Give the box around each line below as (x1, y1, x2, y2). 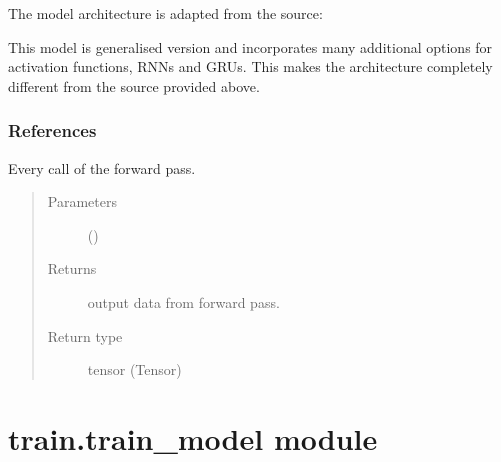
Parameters (47, 191, 117, 212)
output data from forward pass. (87, 291, 280, 312)
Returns (47, 258, 97, 279)
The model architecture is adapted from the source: (8, 3, 323, 23)
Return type (47, 325, 123, 346)
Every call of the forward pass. (8, 157, 196, 178)
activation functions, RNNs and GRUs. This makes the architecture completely (8, 56, 493, 77)
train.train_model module (8, 417, 378, 458)
